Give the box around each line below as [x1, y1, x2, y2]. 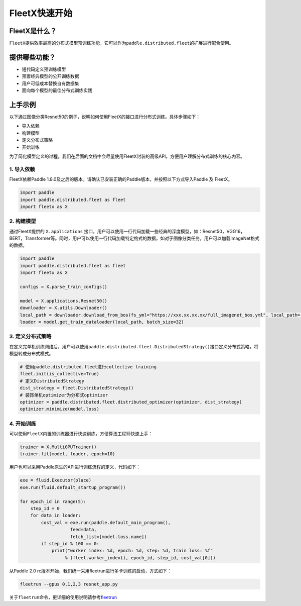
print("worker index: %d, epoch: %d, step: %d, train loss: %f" [51, 548, 213, 554]
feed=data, [70, 527, 97, 533]
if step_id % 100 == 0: [41, 541, 100, 546]
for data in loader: [30, 513, 81, 519]
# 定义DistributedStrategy [20, 378, 85, 384]
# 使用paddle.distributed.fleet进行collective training [20, 364, 157, 370]
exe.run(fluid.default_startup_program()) [20, 484, 126, 490]
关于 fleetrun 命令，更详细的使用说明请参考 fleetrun [9, 594, 117, 600]
